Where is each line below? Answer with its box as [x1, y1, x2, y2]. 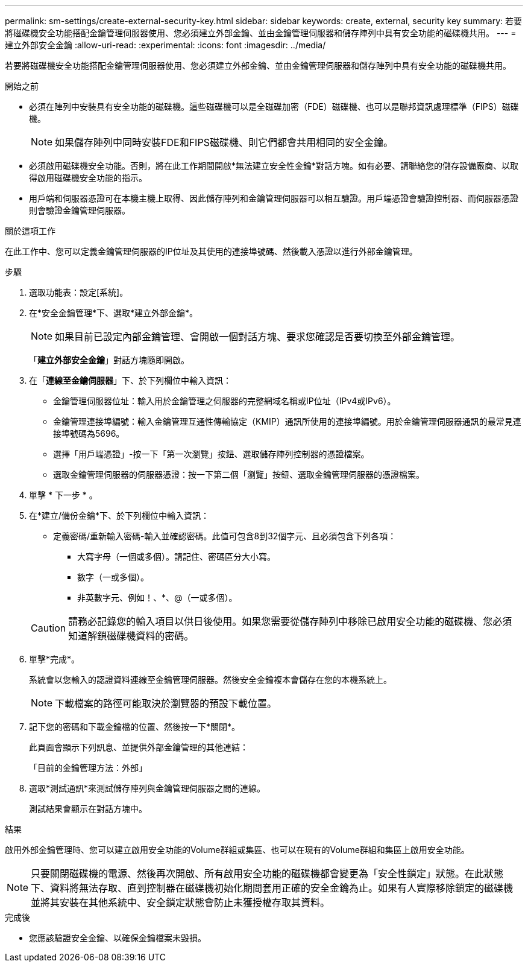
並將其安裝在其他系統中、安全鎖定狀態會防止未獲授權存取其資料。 [31, 896, 330, 908]
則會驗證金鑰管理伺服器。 [29, 205, 130, 215]
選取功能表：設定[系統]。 [29, 287, 128, 297]
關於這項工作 [5, 226, 55, 236]
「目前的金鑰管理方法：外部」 [29, 763, 147, 773]
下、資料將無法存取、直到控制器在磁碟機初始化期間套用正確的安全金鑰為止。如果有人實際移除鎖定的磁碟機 [31, 882, 514, 894]
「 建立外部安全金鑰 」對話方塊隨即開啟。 [29, 355, 189, 365]
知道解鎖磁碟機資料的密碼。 [68, 630, 194, 642]
